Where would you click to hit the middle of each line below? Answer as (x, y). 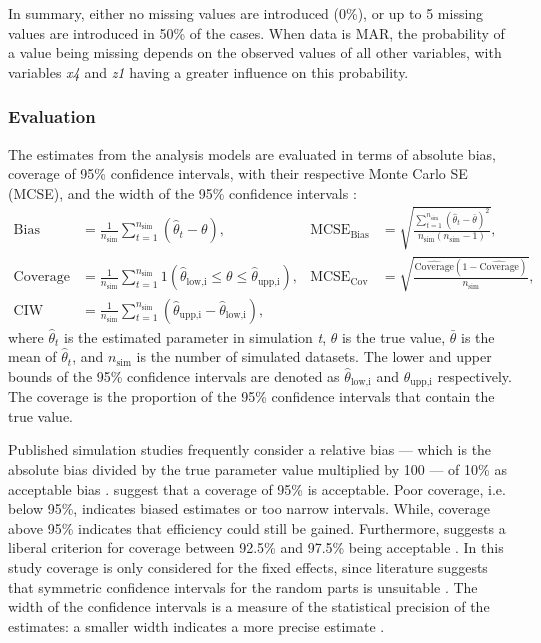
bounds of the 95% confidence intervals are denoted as (174, 375)
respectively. (474, 375)
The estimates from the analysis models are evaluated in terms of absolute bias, (252, 153)
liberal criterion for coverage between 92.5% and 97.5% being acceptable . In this (256, 547)
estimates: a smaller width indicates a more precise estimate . (196, 625)
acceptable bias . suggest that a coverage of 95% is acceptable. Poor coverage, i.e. (257, 488)
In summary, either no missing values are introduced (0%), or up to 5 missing (246, 13)
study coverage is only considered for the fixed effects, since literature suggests (248, 566)
